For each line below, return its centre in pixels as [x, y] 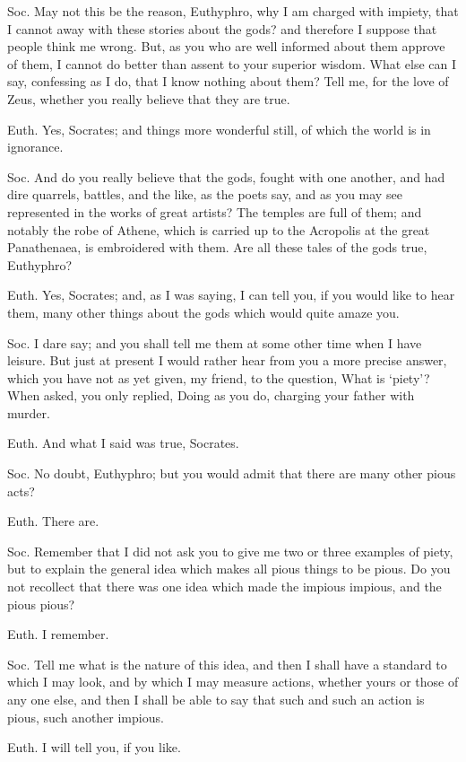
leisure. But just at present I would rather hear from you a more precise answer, [227, 360]
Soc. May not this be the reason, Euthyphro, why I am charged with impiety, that [233, 11]
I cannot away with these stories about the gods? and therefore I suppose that [222, 28]
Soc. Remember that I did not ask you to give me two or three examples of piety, [230, 551]
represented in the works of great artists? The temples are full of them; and [215, 211]
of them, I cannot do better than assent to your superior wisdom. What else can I [232, 63]
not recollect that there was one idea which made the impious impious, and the [224, 587]
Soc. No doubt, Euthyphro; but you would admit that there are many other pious [232, 473]
